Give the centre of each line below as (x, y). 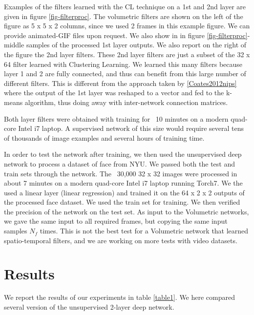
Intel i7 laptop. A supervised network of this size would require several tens (131, 128)
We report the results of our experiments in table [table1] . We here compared (120, 297)
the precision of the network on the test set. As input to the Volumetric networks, (127, 211)
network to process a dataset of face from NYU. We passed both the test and (120, 163)
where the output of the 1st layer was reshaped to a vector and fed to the (114, 93)
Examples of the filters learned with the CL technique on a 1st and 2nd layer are (125, 6)
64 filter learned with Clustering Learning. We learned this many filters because (123, 64)
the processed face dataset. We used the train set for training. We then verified (122, 202)
